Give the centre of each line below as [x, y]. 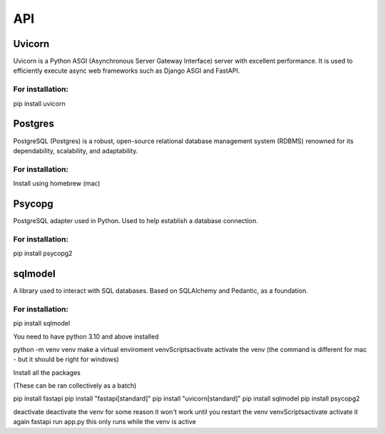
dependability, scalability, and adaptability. [76, 150]
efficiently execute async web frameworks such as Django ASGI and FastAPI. [127, 71]
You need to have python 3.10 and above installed [86, 336]
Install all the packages [47, 372]
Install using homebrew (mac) [57, 184]
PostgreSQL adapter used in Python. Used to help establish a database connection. [135, 220]
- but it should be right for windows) [66, 359]
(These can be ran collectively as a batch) [75, 386]
